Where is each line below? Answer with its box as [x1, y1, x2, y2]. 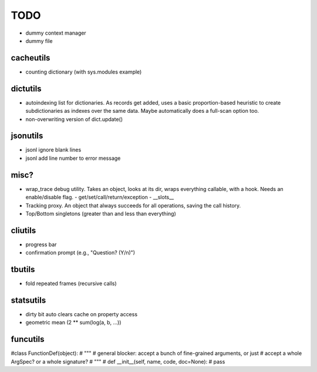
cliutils [11, 225, 36, 235]
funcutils [11, 334, 45, 344]
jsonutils [11, 131, 43, 141]
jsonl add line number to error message [25, 155, 121, 162]
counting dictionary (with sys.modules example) [25, 68, 142, 75]
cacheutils [11, 53, 50, 63]
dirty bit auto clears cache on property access [25, 311, 138, 318]
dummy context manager [25, 29, 86, 36]
